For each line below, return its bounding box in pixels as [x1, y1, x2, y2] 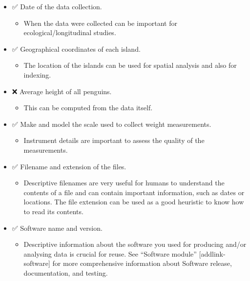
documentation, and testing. [23, 267, 108, 278]
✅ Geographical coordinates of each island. [12, 43, 141, 54]
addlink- [201, 248, 226, 259]
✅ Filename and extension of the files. [12, 161, 126, 171]
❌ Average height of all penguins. [12, 86, 112, 96]
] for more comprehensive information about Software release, [48, 258, 232, 268]
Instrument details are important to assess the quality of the [23, 135, 205, 145]
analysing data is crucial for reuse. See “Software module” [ [23, 248, 201, 259]
